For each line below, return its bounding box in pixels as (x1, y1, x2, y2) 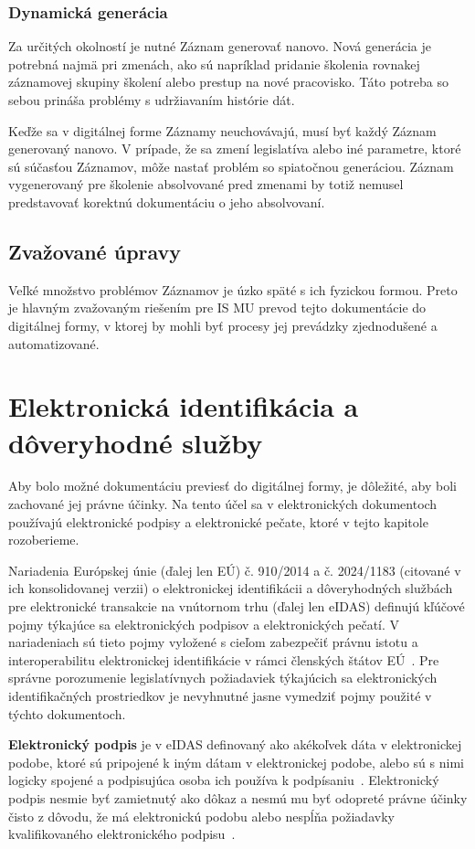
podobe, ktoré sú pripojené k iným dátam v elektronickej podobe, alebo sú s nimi (8, 752, 464, 771)
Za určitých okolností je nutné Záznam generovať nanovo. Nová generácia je (8, 37, 431, 56)
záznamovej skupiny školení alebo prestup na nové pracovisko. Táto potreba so (8, 72, 449, 91)
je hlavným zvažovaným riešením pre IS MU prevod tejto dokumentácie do (8, 298, 427, 317)
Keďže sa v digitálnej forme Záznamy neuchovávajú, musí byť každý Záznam (8, 121, 437, 140)
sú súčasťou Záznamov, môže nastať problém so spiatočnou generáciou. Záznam (8, 156, 454, 175)
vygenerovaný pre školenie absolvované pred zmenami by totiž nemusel (8, 175, 404, 194)
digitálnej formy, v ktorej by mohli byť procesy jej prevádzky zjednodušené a (8, 315, 438, 334)
